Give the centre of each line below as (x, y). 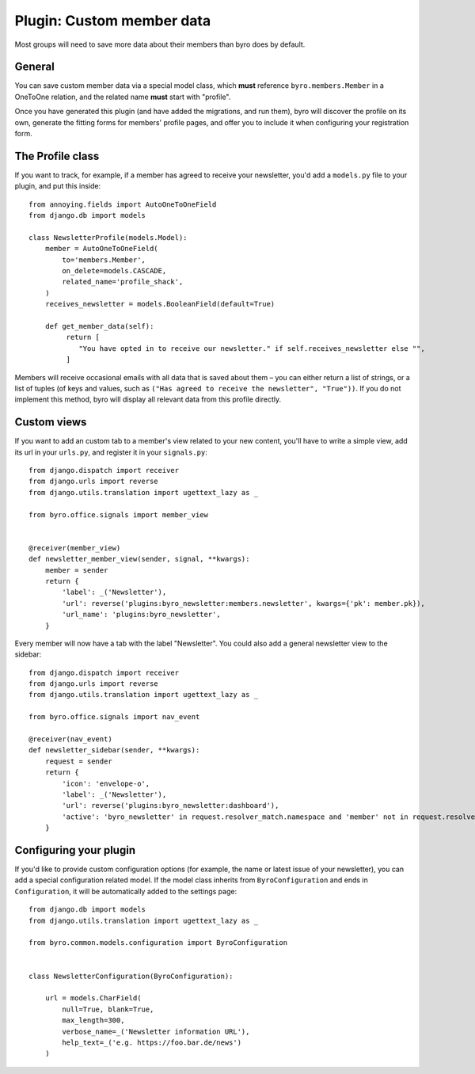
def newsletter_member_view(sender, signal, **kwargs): (139, 559)
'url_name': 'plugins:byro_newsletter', (141, 615)
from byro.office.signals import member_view (119, 514)
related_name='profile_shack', (123, 282)
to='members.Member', (104, 260)
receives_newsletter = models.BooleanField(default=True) (160, 304)
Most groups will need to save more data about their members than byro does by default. (160, 44)
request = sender (78, 761)
